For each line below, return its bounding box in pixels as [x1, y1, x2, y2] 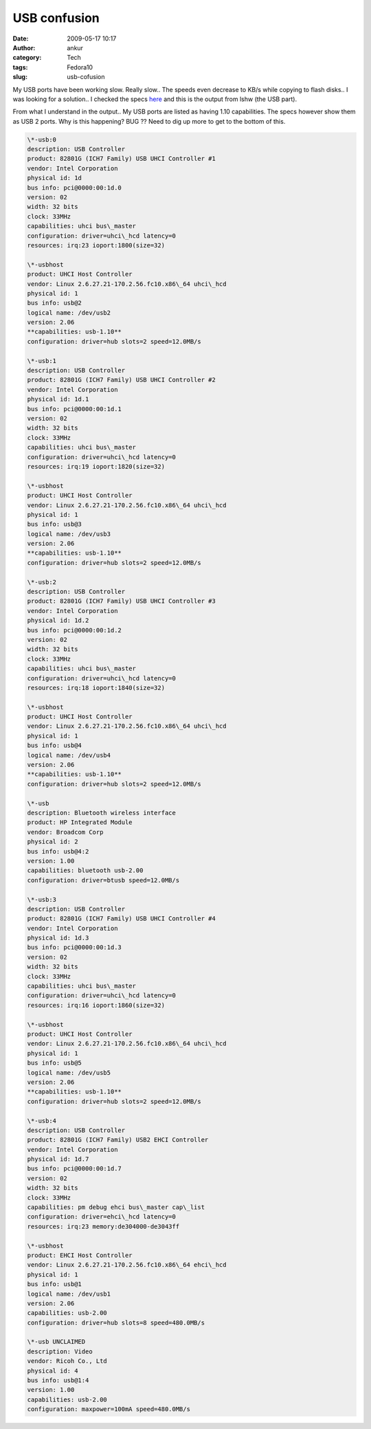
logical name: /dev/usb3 [27, 530, 111, 538]
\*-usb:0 [27, 135, 57, 144]
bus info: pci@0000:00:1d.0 [27, 184, 122, 192]
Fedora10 [67, 63, 93, 71]
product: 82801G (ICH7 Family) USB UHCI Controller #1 [27, 155, 216, 163]
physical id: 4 [27, 1366, 78, 1375]
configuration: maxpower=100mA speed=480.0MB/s [27, 1406, 190, 1413]
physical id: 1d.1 [27, 395, 89, 403]
